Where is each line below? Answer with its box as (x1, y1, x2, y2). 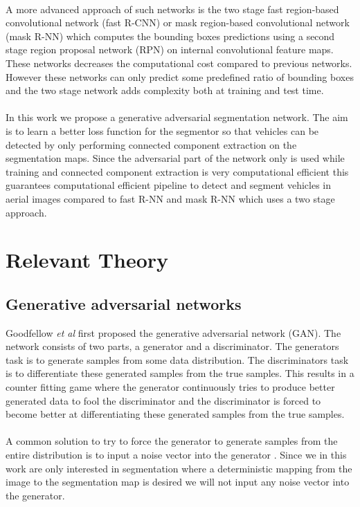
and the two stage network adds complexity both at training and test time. (6, 83, 324, 98)
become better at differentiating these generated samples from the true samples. (6, 407, 345, 421)
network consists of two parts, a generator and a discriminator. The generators (6, 339, 339, 353)
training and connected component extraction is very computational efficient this (6, 164, 349, 178)
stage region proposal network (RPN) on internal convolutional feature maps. (6, 42, 334, 57)
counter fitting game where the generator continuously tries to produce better (6, 380, 335, 394)
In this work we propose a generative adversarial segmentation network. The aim (6, 110, 348, 125)
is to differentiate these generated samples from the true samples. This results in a (6, 366, 354, 380)
